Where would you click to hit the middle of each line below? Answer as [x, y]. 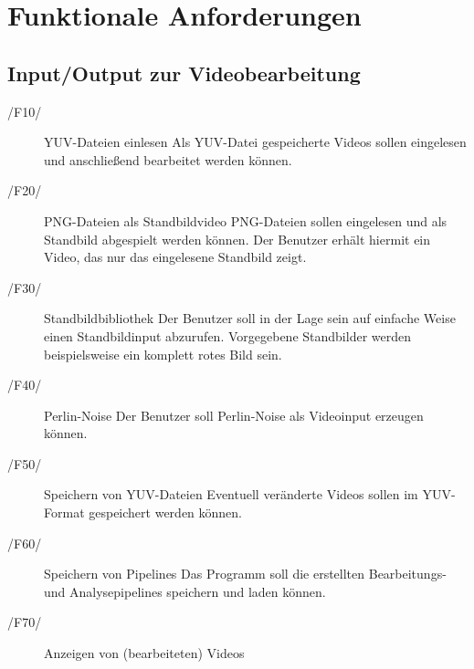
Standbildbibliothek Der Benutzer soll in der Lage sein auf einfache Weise [250, 318]
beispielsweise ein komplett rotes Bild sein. [163, 354]
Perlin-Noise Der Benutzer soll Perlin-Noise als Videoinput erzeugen [234, 415]
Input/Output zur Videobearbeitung [184, 73]
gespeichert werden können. [165, 512]
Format [64, 512]
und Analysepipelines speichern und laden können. [185, 591]
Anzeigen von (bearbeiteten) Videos [144, 653]
